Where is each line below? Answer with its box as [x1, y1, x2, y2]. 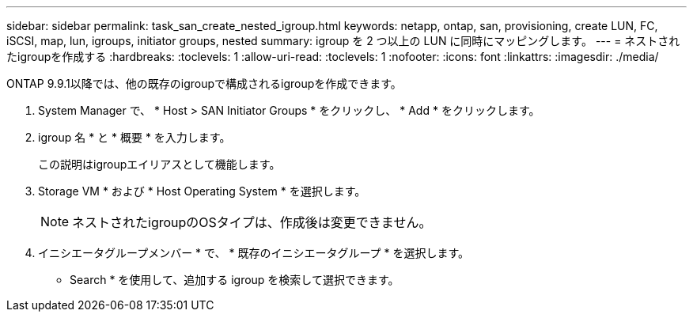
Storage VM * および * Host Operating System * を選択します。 [38, 184, 366, 198]
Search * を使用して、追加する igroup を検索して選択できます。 [70, 273, 400, 286]
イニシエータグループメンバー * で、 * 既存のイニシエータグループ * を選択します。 [38, 246, 470, 259]
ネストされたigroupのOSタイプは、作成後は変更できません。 [72, 214, 432, 230]
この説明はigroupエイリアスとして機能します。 [38, 157, 281, 171]
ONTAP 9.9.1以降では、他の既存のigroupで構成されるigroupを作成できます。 [6, 77, 402, 90]
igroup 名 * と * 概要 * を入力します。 [38, 131, 231, 144]
